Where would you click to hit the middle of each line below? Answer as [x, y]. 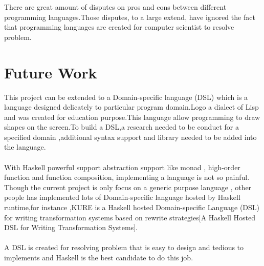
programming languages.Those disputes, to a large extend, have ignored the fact [130, 17]
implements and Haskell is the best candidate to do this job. [99, 257]
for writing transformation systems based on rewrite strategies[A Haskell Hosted [130, 217]
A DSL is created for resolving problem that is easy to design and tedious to [124, 247]
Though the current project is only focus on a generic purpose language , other [128, 187]
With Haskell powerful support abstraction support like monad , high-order [122, 167]
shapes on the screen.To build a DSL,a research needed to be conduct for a [122, 127]
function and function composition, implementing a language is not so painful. [127, 177]
